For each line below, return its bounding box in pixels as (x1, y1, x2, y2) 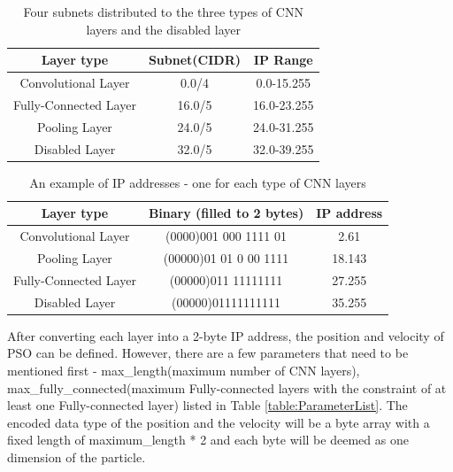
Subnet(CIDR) (148, 50, 241, 69)
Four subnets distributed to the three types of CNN (23, 3, 303, 20)
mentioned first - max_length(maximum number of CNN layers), (7, 360, 360, 379)
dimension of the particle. (7, 447, 146, 466)
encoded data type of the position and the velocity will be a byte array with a (7, 413, 430, 431)
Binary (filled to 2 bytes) (148, 204, 304, 222)
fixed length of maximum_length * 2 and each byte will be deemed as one (7, 430, 409, 449)
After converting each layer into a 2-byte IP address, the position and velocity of (7, 326, 444, 344)
